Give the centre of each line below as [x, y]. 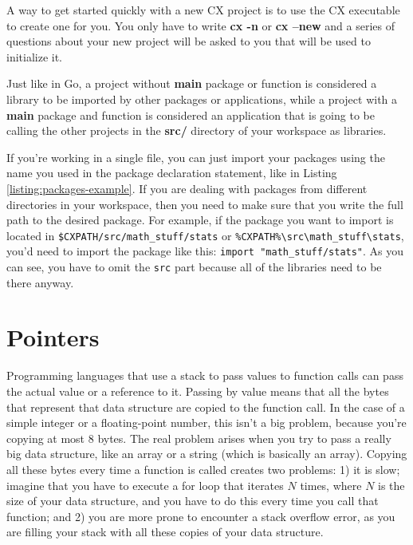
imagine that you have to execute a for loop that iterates [145, 485]
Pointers [53, 337]
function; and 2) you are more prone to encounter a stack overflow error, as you [201, 516]
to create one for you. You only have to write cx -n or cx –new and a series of [201, 25]
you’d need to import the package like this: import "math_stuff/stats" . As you [205, 251]
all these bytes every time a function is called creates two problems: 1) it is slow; [203, 469]
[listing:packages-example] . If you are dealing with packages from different [187, 188]
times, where [331, 485]
